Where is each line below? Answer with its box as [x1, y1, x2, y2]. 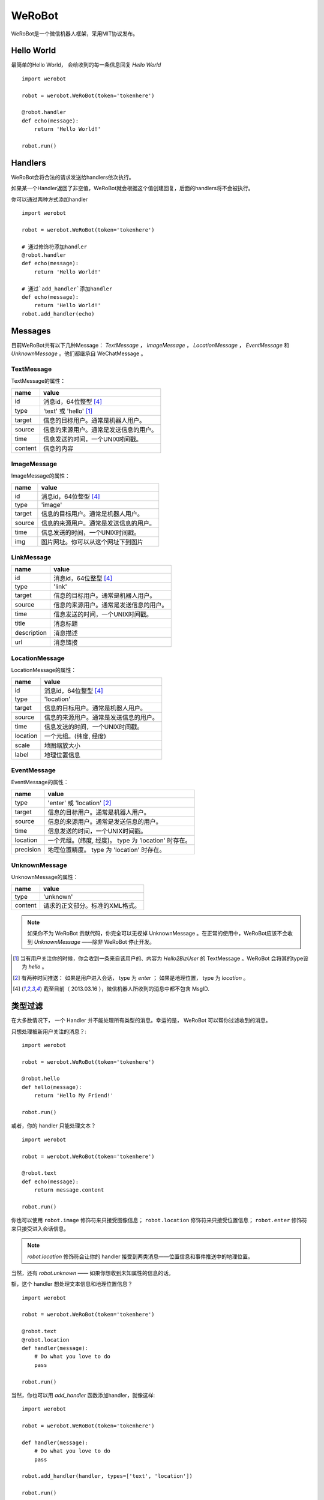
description [14, 629, 47, 637]
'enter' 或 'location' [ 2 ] [47, 799, 112, 807]
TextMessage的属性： [11, 377, 66, 385]
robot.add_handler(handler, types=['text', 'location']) [22, 1473, 193, 1480]
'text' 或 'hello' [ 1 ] [43, 407, 93, 415]
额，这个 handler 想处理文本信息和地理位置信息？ [11, 1280, 133, 1288]
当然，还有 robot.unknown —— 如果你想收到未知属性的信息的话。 [11, 1269, 174, 1276]
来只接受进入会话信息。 [11, 1225, 69, 1232]
